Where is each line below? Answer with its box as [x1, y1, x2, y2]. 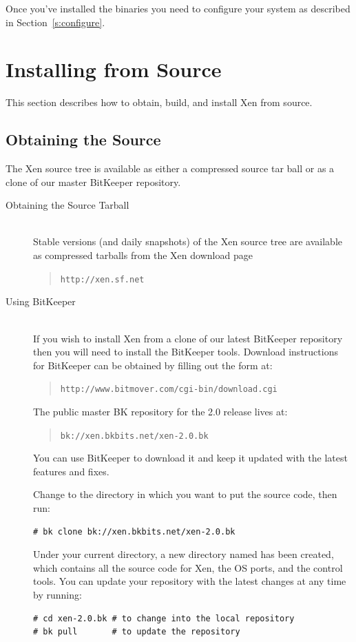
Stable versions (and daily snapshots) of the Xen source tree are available [33, 234, 342, 249]
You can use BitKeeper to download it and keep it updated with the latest [33, 451, 348, 465]
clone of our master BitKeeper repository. [6, 174, 181, 189]
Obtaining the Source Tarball [6, 198, 129, 212]
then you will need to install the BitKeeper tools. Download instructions [33, 344, 338, 359]
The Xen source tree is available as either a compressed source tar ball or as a [6, 161, 335, 176]
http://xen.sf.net [60, 274, 145, 284]
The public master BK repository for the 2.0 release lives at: [33, 404, 288, 418]
